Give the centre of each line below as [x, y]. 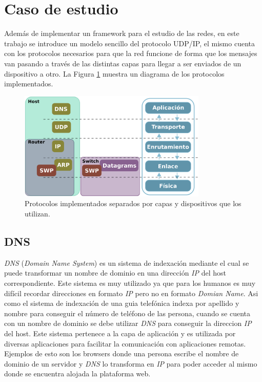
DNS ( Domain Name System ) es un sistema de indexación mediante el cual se [127, 262]
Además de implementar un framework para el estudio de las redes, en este [122, 33]
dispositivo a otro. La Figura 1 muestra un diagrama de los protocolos [114, 73]
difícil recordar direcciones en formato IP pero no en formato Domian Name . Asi [131, 293]
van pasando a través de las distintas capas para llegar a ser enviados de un [123, 63]
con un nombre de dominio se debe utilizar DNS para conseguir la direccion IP [128, 323]
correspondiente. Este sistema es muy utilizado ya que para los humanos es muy [130, 283]
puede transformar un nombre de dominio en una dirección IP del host [115, 273]
